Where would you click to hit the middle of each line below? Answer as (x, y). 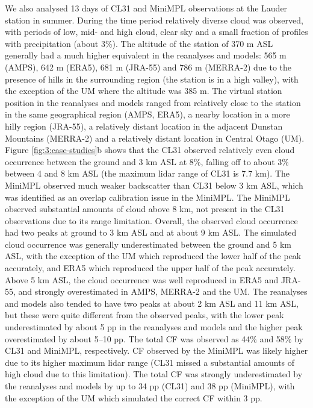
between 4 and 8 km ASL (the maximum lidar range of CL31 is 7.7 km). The (147, 173)
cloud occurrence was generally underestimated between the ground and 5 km (148, 244)
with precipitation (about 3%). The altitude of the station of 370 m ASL (139, 43)
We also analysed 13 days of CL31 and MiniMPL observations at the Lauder (146, 8)
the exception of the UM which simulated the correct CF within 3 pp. (134, 397)
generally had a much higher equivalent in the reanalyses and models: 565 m (146, 55)
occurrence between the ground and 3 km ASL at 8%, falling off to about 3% (147, 161)
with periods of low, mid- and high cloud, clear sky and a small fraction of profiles (156, 32)
